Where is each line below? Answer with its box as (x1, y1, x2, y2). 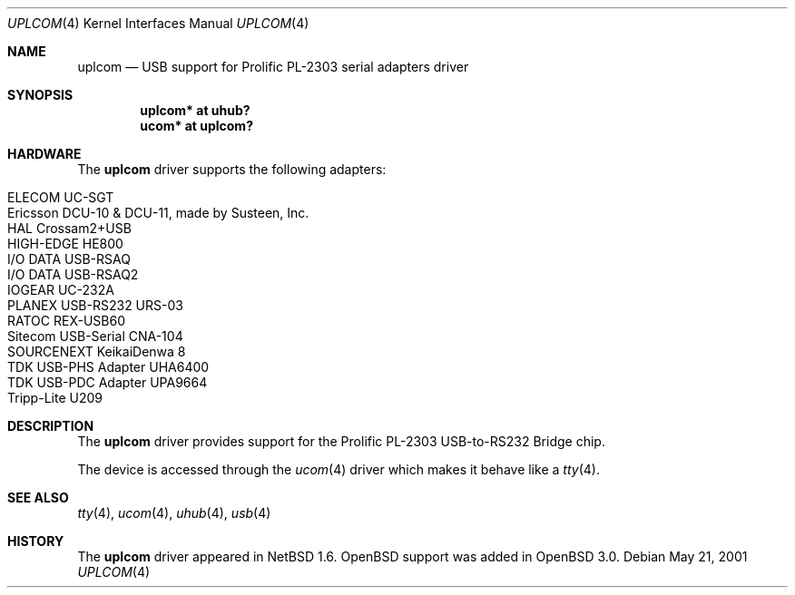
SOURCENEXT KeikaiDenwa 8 (7, 344, 186, 359)
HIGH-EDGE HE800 (7, 236, 123, 251)
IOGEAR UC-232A (7, 282, 114, 297)
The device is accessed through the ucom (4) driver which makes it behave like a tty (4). (77, 462, 600, 477)
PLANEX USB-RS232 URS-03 (7, 297, 183, 313)
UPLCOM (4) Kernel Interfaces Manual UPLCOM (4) (7, 15, 309, 31)
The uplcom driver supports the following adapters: (77, 161, 387, 177)
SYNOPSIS (7, 87, 74, 102)
